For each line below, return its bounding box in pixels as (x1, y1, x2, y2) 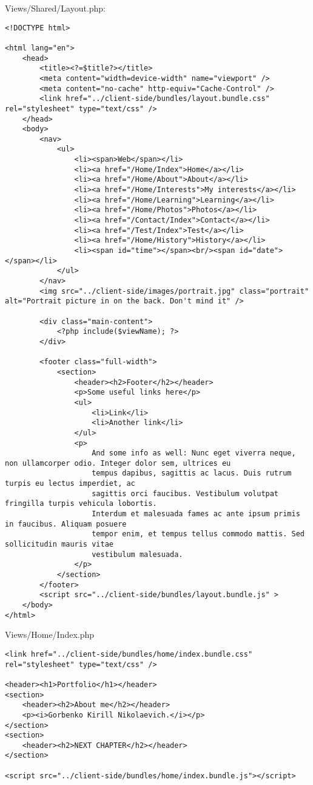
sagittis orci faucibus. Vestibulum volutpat (92, 489, 279, 498)
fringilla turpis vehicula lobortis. (5, 499, 157, 508)
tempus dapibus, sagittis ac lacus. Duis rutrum (92, 469, 292, 478)
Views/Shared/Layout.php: (5, 2, 106, 14)
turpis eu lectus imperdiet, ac (5, 479, 135, 488)
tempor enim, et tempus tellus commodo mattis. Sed (92, 530, 305, 539)
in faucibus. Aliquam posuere (5, 519, 127, 528)
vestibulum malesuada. (92, 550, 183, 559)
